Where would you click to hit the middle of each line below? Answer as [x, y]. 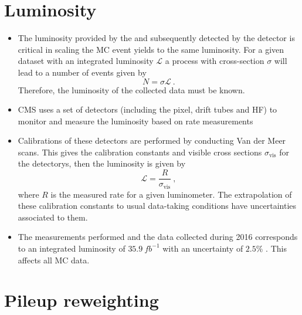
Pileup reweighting [82, 300]
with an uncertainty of [203, 248]
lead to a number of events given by [82, 72]
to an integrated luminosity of [72, 248]
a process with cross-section [215, 61]
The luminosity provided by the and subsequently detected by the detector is [156, 38]
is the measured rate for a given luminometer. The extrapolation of [171, 194]
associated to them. [53, 217]
